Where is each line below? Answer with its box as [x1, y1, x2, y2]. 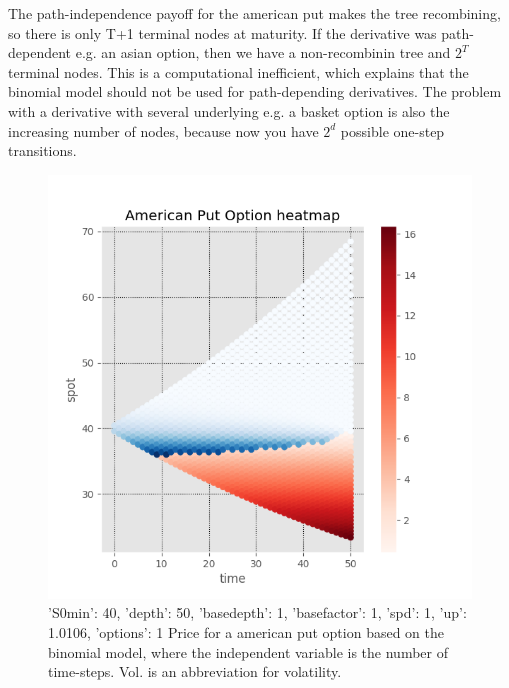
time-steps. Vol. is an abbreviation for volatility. [48, 661, 342, 682]
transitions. [8, 140, 77, 161]
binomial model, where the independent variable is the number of [48, 641, 448, 662]
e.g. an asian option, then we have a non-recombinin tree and [75, 42, 451, 63]
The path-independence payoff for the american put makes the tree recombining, [8, 3, 501, 23]
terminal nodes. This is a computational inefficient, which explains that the [8, 61, 469, 82]
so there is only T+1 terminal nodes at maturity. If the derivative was [8, 22, 437, 43]
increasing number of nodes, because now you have [8, 120, 319, 141]
